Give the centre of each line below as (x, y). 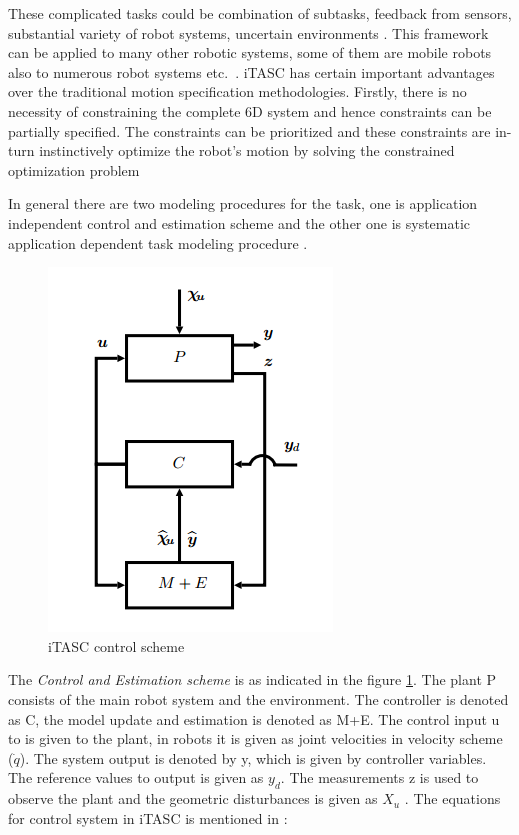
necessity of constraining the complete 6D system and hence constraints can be (250, 110)
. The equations (452, 798)
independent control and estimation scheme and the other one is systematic (239, 222)
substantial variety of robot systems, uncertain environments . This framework (248, 32)
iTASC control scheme (116, 645)
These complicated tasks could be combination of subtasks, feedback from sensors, (260, 13)
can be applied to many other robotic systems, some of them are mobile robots (250, 52)
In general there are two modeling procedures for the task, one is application (243, 203)
